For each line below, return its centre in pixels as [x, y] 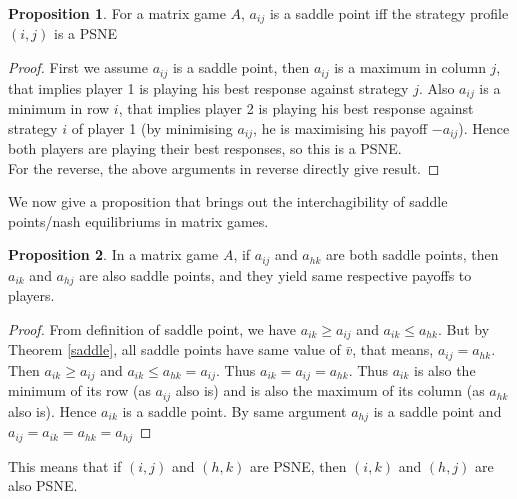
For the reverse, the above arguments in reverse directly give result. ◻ [224, 167]
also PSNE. [43, 485]
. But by [463, 328]
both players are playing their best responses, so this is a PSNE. [205, 148]
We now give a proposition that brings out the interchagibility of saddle [228, 201]
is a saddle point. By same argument [234, 410]
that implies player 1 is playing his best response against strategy [208, 87]
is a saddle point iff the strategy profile [389, 13]
